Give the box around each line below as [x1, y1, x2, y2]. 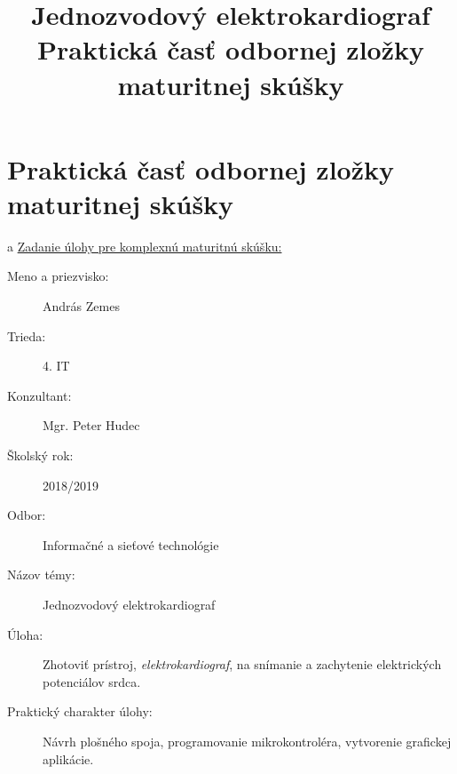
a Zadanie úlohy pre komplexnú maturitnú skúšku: [7, 236, 282, 255]
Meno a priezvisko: [7, 267, 109, 285]
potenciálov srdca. [43, 672, 141, 690]
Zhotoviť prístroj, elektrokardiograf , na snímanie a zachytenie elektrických [43, 655, 442, 674]
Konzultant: [7, 386, 72, 404]
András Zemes [43, 297, 120, 315]
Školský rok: [7, 446, 74, 465]
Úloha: [7, 625, 43, 643]
